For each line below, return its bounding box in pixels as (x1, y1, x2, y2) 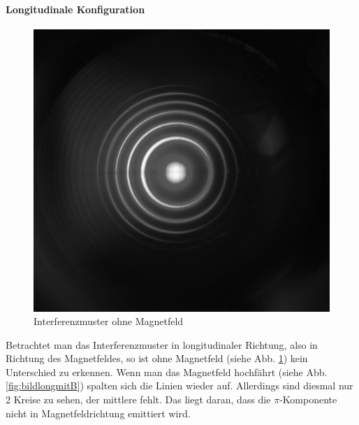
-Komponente (279, 392, 337, 407)
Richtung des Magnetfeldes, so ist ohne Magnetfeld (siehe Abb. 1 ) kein (6, 351, 308, 366)
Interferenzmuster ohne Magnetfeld (34, 314, 184, 329)
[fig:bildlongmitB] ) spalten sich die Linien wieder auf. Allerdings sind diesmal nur (6, 378, 353, 393)
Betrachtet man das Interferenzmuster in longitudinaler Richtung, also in (6, 337, 318, 352)
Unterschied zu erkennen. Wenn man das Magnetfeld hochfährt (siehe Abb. (6, 364, 328, 379)
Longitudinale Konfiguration (6, 1, 145, 16)
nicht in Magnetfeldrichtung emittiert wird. (6, 405, 191, 420)
